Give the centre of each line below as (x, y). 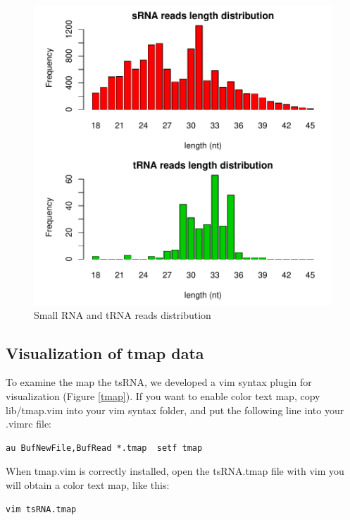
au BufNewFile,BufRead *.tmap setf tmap (104, 448)
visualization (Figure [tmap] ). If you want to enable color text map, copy (163, 395)
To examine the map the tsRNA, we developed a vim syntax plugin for (159, 382)
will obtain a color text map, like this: (88, 484)
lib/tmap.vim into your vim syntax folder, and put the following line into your (175, 410)
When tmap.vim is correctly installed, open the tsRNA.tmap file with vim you (175, 471)
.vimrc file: (29, 424)
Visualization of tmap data (105, 352)
